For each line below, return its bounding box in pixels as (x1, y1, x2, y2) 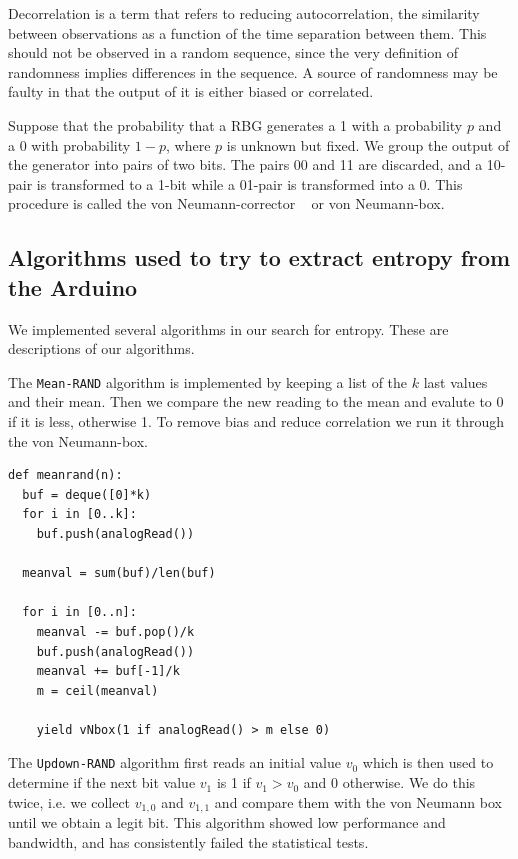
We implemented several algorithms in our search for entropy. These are (8, 318, 449, 339)
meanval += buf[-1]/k (36, 664, 180, 679)
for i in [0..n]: (22, 605, 137, 620)
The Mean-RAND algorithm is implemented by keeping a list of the (8, 371, 408, 392)
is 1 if (216, 772, 251, 793)
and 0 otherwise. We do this (303, 772, 476, 793)
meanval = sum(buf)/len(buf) (22, 566, 216, 581)
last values (423, 371, 488, 392)
